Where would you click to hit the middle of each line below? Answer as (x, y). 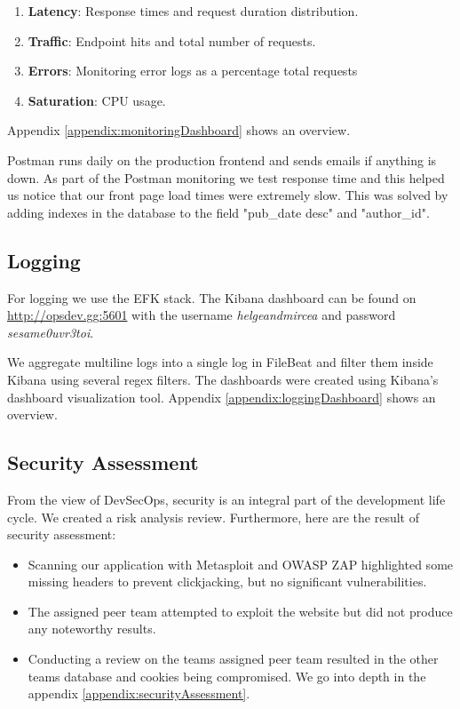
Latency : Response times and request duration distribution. (193, 11)
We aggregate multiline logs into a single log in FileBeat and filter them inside (220, 362)
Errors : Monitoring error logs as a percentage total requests (193, 71)
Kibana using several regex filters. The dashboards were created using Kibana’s (223, 379)
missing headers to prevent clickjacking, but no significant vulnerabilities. (227, 582)
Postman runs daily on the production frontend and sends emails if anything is (222, 159)
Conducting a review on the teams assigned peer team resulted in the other (233, 659)
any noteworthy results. (92, 629)
